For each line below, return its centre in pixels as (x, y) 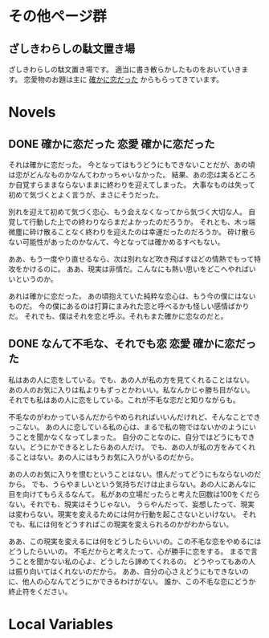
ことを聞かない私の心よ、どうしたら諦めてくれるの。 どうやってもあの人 (135, 561)
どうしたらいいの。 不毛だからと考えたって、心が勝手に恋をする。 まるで (130, 551)
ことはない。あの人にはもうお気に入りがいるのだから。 (106, 457)
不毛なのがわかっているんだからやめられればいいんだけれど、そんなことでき (134, 417)
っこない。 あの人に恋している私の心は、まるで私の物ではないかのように (129, 427)
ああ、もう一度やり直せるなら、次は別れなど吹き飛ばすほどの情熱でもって (131, 259)
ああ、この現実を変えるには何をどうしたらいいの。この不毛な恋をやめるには (135, 541)
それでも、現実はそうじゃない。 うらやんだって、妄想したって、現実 (142, 504)
